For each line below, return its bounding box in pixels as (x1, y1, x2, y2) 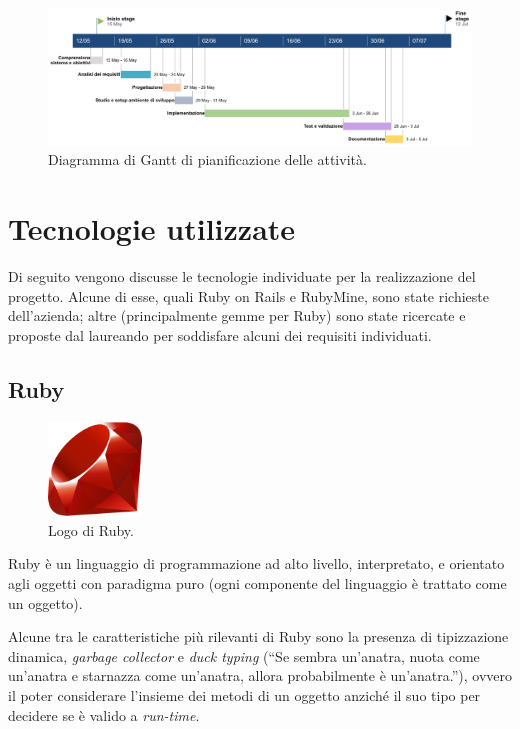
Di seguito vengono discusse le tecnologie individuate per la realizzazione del (8, 266, 476, 287)
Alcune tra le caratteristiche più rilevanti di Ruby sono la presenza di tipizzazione (8, 626, 509, 647)
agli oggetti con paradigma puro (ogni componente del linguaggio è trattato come (8, 573, 507, 594)
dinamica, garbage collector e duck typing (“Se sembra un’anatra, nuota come (8, 645, 480, 666)
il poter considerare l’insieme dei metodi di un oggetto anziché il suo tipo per (8, 685, 481, 705)
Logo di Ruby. (48, 519, 134, 540)
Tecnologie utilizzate (8, 208, 296, 249)
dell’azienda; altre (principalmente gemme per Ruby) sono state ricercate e (8, 305, 466, 326)
